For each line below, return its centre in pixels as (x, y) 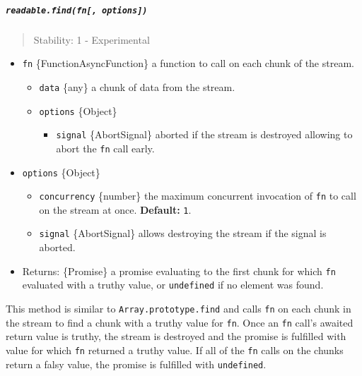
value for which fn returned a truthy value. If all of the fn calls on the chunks (175, 350)
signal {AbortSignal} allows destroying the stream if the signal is (183, 233)
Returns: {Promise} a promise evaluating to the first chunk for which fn (179, 271)
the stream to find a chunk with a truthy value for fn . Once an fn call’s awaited (180, 322)
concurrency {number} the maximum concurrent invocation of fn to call (198, 196)
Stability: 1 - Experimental (92, 39)
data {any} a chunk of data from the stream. (137, 86)
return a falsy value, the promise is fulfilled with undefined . (136, 364)
